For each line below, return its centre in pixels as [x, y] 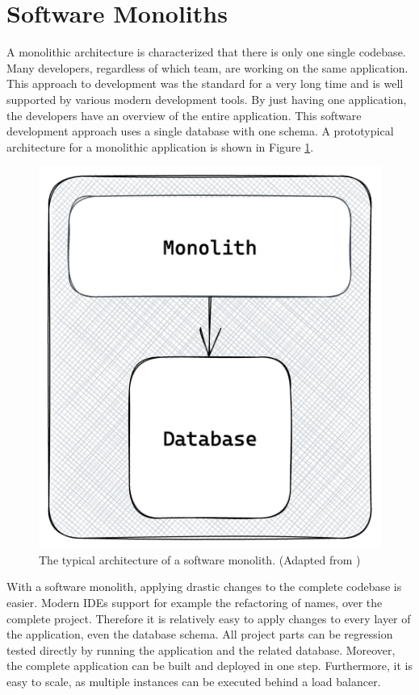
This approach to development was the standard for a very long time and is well [205, 83]
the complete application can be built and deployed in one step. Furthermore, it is [209, 666]
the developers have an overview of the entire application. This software [184, 115]
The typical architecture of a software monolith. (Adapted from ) [200, 559]
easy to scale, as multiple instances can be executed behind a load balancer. [194, 682]
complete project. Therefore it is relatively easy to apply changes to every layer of [209, 618]
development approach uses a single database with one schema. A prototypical [200, 131]
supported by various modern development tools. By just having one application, [207, 99]
